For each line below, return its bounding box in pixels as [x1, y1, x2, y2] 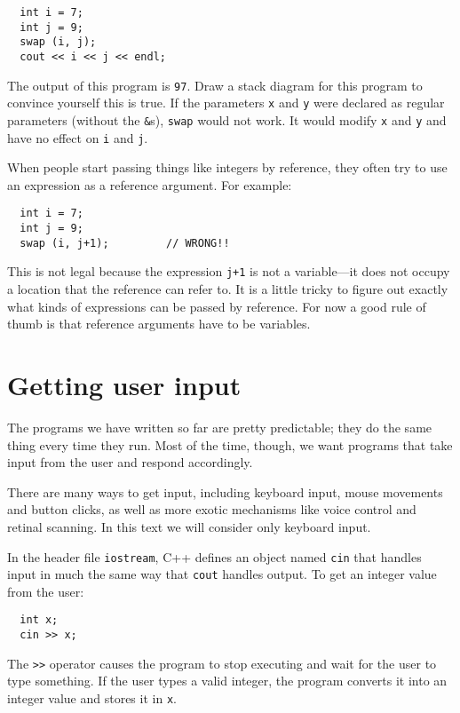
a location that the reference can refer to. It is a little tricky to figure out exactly [7, 280, 448, 298]
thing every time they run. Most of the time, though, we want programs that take [7, 435, 453, 454]
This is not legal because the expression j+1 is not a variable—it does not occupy [7, 262, 450, 281]
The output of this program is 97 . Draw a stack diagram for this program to [7, 75, 423, 94]
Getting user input [7, 367, 242, 403]
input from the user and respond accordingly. [7, 453, 253, 471]
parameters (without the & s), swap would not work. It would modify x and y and [7, 110, 447, 129]
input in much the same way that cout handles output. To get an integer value [7, 565, 437, 583]
